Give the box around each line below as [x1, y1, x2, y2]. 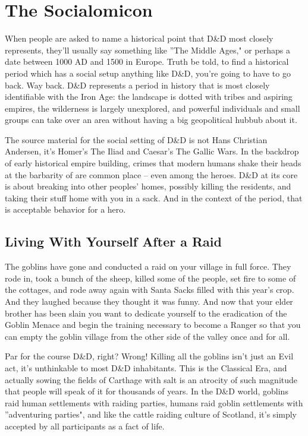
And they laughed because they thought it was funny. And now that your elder [5, 295, 293, 308]
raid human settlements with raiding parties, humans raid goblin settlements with [5, 396, 303, 409]
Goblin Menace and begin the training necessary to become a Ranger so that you [5, 318, 301, 331]
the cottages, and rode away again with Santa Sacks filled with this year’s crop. [5, 283, 294, 296]
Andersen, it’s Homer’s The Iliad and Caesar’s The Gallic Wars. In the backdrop [5, 145, 299, 157]
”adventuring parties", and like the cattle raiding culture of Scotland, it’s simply [5, 408, 297, 421]
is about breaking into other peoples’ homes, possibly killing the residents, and [5, 180, 291, 192]
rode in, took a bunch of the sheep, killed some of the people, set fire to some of [5, 271, 296, 284]
